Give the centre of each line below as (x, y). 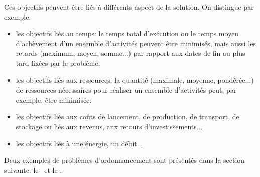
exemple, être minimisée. (54, 99)
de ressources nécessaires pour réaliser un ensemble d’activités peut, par (126, 90)
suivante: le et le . (33, 170)
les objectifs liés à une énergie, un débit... (79, 143)
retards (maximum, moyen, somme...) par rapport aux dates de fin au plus (131, 53)
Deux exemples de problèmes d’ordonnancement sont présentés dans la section (124, 160)
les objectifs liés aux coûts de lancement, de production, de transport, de (127, 116)
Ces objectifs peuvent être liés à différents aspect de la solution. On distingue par (129, 7)
